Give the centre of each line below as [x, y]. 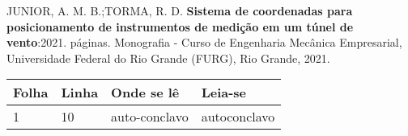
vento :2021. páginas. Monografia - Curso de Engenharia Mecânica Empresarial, [204, 42]
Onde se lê [145, 93]
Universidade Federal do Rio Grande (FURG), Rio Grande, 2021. [168, 58]
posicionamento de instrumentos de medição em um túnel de [180, 26]
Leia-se [224, 93]
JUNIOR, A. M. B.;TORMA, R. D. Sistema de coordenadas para [180, 10]
